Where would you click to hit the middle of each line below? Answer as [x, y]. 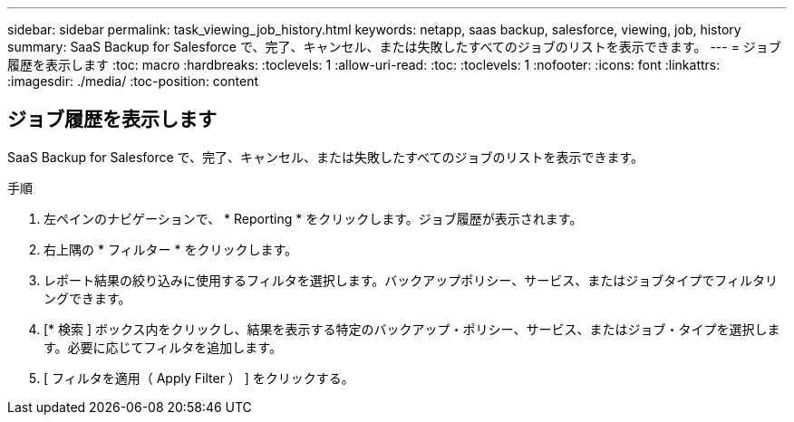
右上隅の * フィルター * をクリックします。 [171, 249]
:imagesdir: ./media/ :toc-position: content [133, 81]
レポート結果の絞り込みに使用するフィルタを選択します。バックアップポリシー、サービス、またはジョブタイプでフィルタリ [411, 280]
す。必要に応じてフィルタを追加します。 [163, 347]
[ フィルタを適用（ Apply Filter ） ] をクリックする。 [199, 378]
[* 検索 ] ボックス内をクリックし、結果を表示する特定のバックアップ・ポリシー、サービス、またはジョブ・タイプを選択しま [412, 329]
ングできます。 [87, 298]
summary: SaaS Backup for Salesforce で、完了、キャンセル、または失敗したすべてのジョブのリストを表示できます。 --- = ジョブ [394, 47]
